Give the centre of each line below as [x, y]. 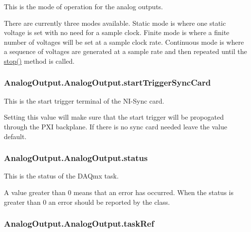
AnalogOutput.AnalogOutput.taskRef [79, 223]
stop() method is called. [39, 61]
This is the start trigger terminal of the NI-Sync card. [84, 100]
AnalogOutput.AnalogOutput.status [76, 158]
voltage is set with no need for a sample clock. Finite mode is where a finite [117, 32]
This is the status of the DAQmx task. [61, 176]
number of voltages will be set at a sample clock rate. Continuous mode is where [124, 42]
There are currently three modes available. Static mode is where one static [115, 23]
